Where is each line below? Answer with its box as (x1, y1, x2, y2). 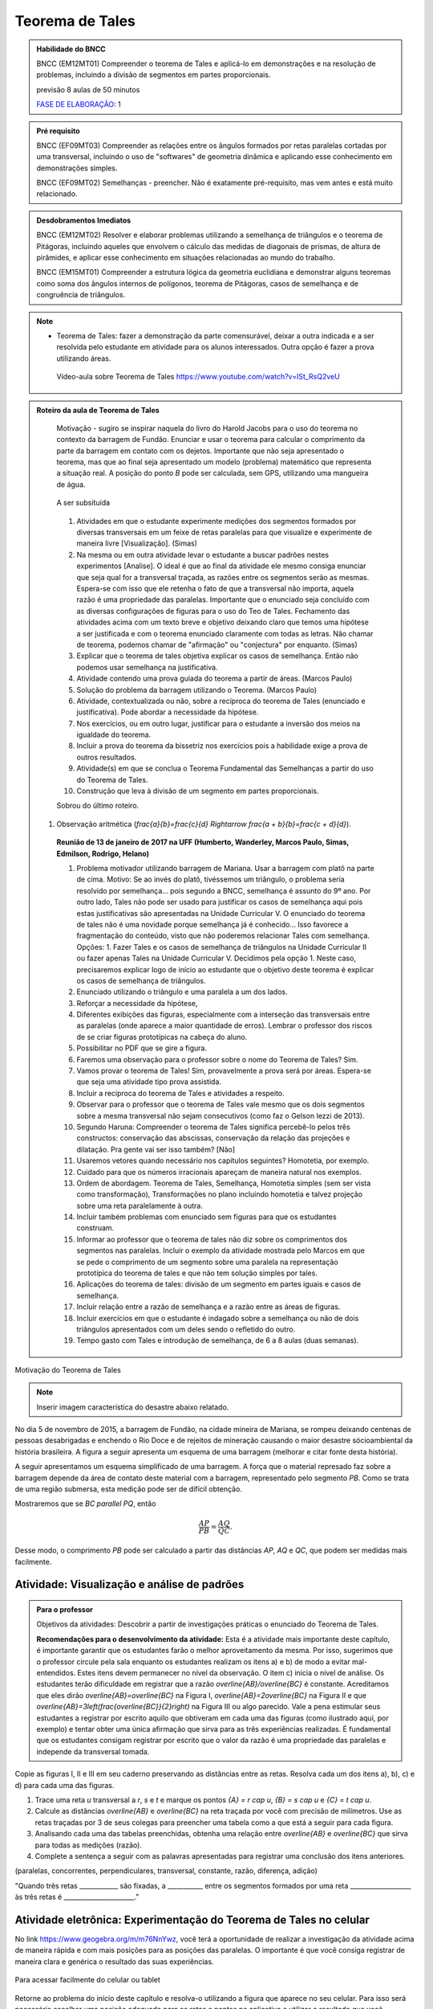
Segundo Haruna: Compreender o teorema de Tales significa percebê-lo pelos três (76, 1122, 350, 1131)
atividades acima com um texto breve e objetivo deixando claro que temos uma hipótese (76, 617, 369, 627)
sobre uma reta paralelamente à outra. (76, 1201, 204, 1210)
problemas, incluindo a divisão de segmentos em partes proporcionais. (36, 70, 271, 80)
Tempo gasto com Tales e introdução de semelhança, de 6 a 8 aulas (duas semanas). (76, 1336, 359, 1345)
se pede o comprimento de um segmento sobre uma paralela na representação (76, 1257, 338, 1266)
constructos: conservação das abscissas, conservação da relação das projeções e (76, 1133, 350, 1143)
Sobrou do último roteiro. (56, 800, 140, 811)
